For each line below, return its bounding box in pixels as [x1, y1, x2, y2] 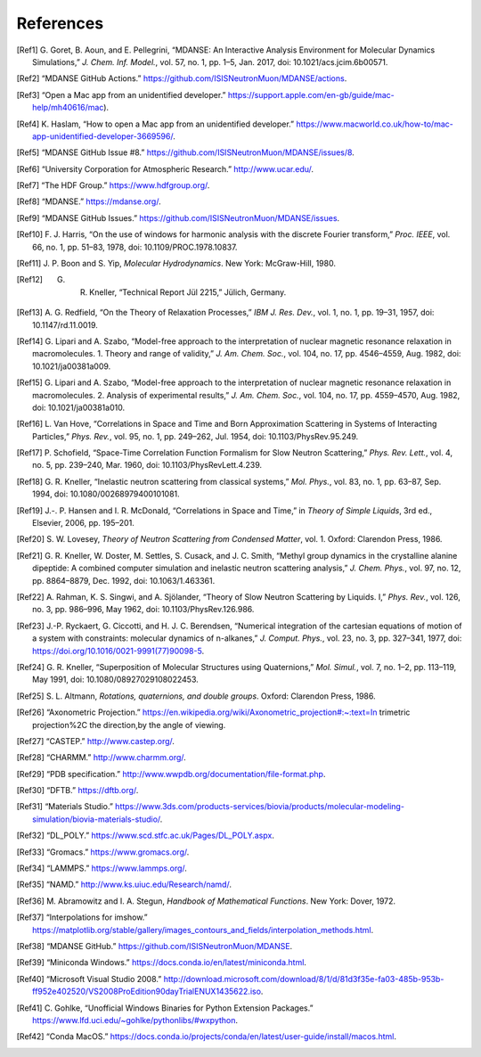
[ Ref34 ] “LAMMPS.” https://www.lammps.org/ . [16, 863, 187, 873]
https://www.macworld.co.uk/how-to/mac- [295, 119, 453, 129]
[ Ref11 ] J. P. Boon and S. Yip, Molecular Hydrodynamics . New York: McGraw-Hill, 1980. [16, 258, 336, 269]
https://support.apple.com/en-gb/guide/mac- [227, 89, 395, 100]
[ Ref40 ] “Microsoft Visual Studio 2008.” [16, 973, 162, 984]
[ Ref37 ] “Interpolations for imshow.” [16, 912, 149, 922]
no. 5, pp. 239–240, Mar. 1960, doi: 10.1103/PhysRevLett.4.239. [32, 460, 263, 471]
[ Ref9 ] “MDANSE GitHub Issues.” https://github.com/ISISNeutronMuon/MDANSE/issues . [16, 212, 340, 223]
